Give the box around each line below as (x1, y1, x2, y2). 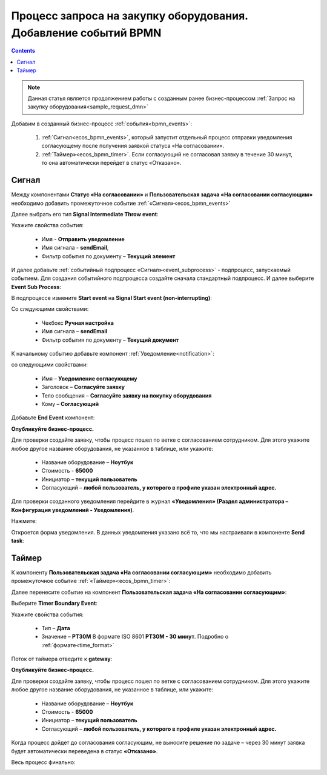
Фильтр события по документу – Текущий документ (41, 336, 179, 344)
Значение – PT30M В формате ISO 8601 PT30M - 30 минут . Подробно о (41, 633, 229, 640)
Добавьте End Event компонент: (11, 414, 95, 421)
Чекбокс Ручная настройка (41, 319, 114, 327)
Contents (11, 47, 36, 55)
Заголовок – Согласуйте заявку (41, 384, 125, 391)
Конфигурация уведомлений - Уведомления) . (11, 506, 134, 513)
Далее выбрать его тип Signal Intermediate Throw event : (11, 210, 159, 218)
